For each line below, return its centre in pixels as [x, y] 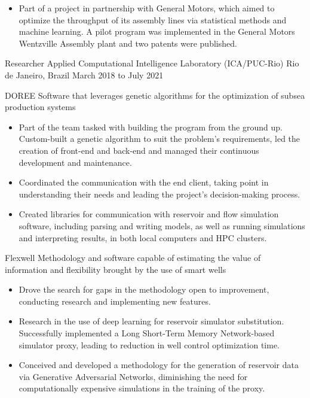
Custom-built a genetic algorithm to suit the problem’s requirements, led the [159, 139]
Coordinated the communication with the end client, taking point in [144, 182]
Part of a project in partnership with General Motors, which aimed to [147, 8]
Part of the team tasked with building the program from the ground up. [151, 127]
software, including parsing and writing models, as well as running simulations [162, 225]
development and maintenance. [75, 162]
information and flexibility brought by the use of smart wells [116, 269]
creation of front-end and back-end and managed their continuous [139, 150]
